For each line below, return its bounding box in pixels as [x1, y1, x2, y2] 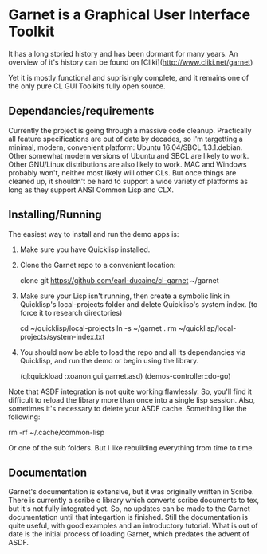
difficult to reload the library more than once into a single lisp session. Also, [8, 395, 256, 404]
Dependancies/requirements [8, 104, 155, 118]
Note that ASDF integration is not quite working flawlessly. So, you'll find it [8, 387, 253, 396]
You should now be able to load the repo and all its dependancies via [19, 347, 246, 356]
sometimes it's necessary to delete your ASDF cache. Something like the [8, 403, 247, 413]
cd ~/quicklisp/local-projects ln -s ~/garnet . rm [19, 323, 177, 332]
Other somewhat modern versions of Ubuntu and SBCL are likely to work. [8, 151, 249, 160]
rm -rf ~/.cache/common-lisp [8, 427, 105, 437]
